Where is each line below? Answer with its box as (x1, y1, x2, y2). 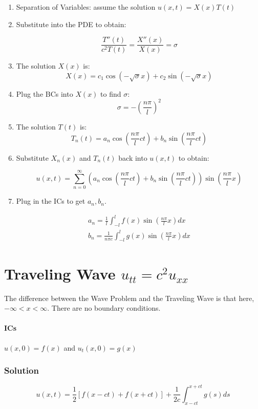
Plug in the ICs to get (16, 196, 85, 206)
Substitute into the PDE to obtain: (16, 18, 126, 29)
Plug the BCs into (16, 88, 73, 99)
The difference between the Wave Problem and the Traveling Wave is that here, (4, 292, 254, 303)
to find (100, 88, 121, 99)
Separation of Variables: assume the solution (16, 2, 156, 12)
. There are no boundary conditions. (47, 303, 161, 313)
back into (118, 152, 147, 163)
